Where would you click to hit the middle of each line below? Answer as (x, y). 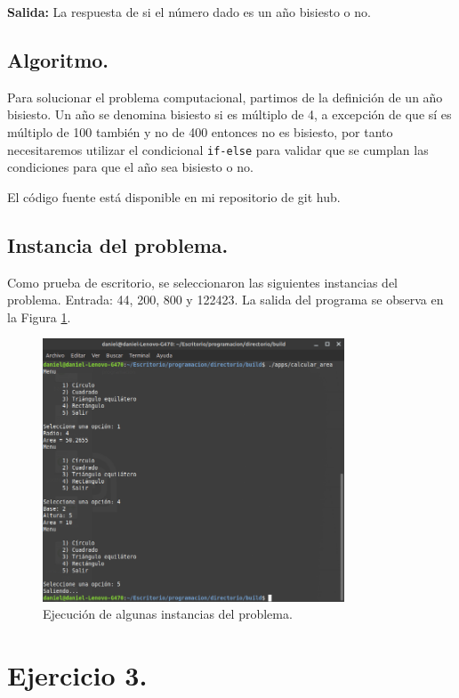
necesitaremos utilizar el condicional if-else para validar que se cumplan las (218, 149)
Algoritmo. (58, 59)
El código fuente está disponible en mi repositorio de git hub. (174, 196)
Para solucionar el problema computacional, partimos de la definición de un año (225, 97)
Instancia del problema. (118, 244)
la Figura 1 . (39, 317)
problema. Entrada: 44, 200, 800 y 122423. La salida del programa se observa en (225, 300)
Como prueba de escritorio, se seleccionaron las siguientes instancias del (202, 282)
